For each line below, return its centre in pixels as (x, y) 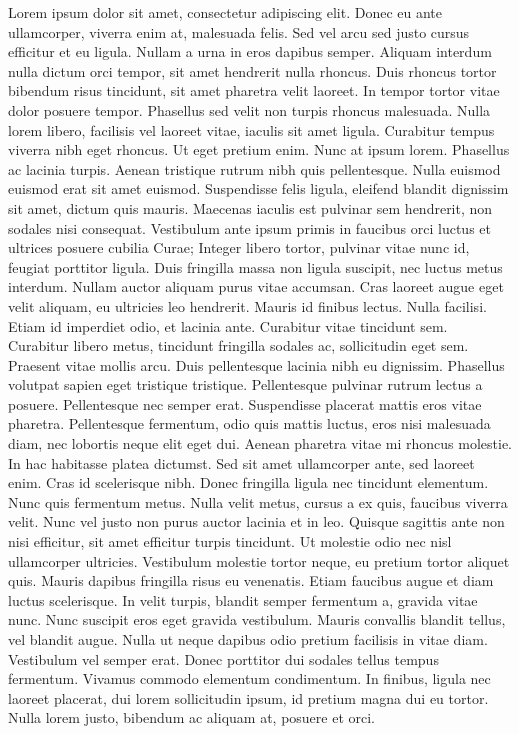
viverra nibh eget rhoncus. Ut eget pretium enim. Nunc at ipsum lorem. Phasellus (259, 149)
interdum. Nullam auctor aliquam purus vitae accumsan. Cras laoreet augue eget (256, 286)
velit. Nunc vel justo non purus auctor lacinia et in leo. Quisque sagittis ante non (256, 521)
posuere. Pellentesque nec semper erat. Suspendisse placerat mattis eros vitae (245, 403)
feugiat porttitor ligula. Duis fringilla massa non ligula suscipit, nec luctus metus (255, 266)
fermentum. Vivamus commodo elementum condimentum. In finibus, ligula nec (249, 678)
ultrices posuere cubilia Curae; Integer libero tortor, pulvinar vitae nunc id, (239, 247)
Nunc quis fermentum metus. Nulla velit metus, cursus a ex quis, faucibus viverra (258, 501)
